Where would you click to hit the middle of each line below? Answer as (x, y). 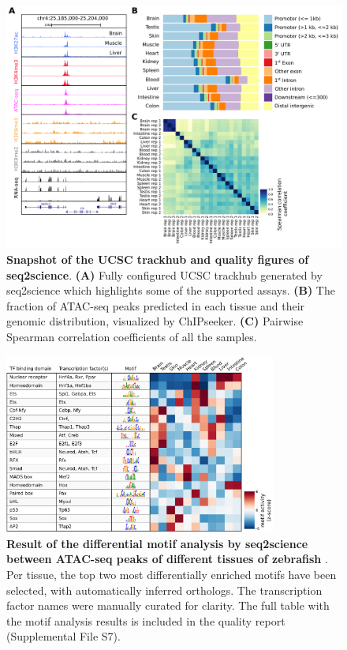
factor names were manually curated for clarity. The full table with (168, 605)
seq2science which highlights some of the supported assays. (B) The (171, 290)
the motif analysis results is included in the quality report (146, 620)
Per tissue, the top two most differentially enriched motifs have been (172, 574)
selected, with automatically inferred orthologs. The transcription (164, 590)
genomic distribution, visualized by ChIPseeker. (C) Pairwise (155, 321)
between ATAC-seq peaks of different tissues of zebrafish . (167, 559)
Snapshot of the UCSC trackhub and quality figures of (158, 259)
